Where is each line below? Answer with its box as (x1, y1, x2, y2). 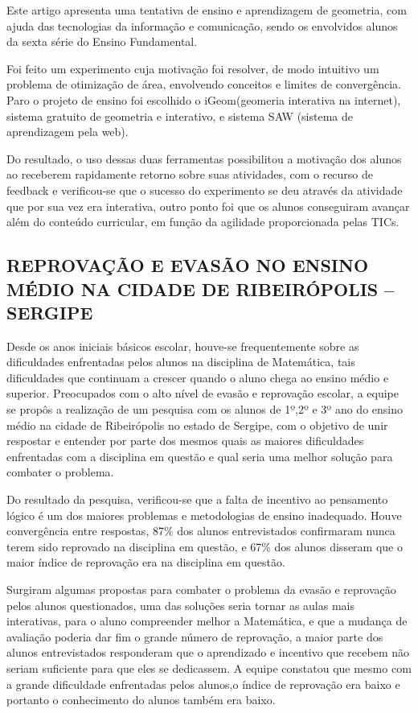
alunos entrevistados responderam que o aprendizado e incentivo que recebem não (6, 644, 409, 661)
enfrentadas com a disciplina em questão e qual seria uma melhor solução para (6, 447, 393, 464)
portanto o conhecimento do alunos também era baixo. (6, 691, 276, 708)
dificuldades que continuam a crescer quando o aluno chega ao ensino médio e (6, 369, 389, 385)
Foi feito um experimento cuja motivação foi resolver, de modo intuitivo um (6, 60, 379, 76)
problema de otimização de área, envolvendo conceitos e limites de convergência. (6, 76, 401, 93)
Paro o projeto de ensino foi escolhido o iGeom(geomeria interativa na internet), (6, 91, 401, 108)
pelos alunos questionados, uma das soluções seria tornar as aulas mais (6, 596, 354, 613)
